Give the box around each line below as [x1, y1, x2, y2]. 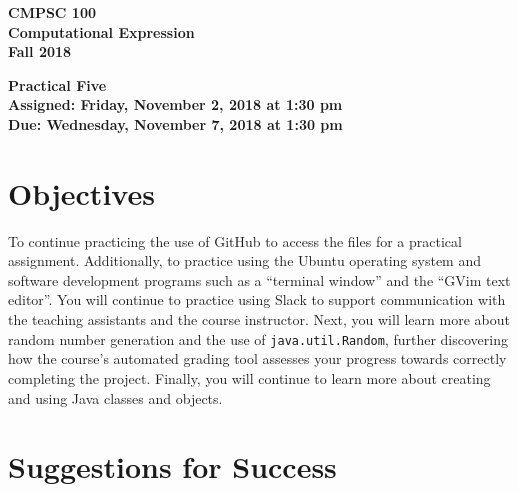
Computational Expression [8, 21, 195, 42]
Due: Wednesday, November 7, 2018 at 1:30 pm [8, 113, 343, 134]
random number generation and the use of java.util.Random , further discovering [8, 328, 508, 349]
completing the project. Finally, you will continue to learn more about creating [8, 367, 491, 388]
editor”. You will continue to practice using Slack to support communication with [8, 289, 506, 310]
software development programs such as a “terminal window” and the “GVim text [8, 269, 511, 290]
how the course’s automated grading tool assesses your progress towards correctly [8, 348, 507, 369]
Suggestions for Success [8, 446, 337, 487]
